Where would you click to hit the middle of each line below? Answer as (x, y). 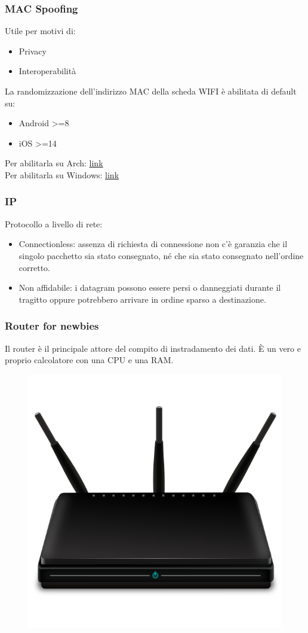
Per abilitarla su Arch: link (54, 163)
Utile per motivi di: (40, 31)
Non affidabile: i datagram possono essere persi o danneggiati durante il (150, 287)
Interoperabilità (47, 71)
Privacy (33, 51)
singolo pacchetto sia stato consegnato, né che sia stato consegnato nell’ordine (161, 255)
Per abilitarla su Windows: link (62, 174)
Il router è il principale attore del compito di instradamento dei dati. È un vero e (153, 348)
